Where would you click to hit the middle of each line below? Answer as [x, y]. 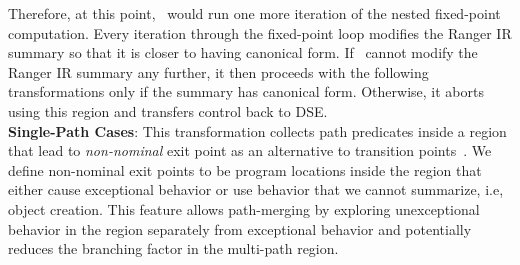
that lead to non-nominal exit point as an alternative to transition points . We [250, 150]
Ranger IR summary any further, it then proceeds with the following [218, 71]
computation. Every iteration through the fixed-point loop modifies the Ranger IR [260, 32]
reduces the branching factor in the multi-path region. [173, 248]
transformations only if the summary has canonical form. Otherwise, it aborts [246, 91]
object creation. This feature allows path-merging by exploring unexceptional [244, 208]
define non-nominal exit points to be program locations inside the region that [245, 169]
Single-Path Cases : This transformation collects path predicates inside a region [257, 130]
